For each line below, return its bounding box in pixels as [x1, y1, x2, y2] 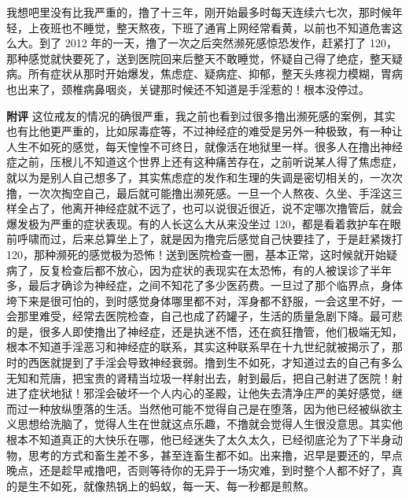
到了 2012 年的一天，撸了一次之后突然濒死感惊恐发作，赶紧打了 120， [39, 35, 397, 51]
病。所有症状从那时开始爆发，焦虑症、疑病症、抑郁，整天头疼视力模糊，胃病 [6, 65, 403, 82]
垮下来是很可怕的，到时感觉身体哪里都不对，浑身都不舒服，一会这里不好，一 [6, 292, 403, 309]
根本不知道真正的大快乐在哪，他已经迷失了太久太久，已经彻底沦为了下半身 [6, 431, 392, 448]
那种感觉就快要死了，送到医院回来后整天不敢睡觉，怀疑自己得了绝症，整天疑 [6, 50, 403, 66]
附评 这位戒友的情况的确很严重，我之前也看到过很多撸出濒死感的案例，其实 [6, 107, 396, 124]
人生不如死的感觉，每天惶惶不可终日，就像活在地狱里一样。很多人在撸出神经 [6, 138, 403, 154]
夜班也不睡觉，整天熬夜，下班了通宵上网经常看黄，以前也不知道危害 [39, 19, 392, 35]
